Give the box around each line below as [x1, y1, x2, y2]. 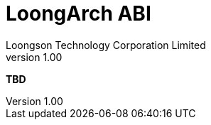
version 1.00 [6, 50, 63, 63]
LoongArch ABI [6, 1, 151, 26]
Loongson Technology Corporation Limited [6, 38, 206, 51]
